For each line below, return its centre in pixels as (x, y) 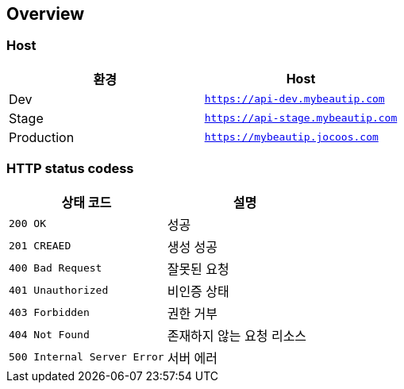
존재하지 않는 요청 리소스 (237, 335)
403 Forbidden (49, 313)
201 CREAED (40, 246)
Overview (46, 14)
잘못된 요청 (198, 269)
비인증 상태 (198, 291)
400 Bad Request (56, 268)
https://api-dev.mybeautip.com (294, 99)
